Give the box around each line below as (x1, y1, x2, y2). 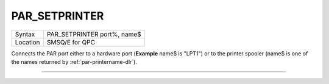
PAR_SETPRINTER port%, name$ (46, 30, 141, 38)
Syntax (15, 30, 35, 38)
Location (15, 38, 40, 46)
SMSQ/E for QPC (46, 38, 96, 46)
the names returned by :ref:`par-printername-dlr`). (11, 58, 137, 65)
